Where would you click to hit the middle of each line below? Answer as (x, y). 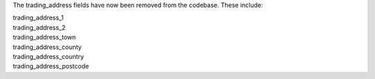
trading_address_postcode (51, 67)
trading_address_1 (38, 18)
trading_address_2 (39, 27)
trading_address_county (47, 47)
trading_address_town (44, 37)
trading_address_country (49, 56)
